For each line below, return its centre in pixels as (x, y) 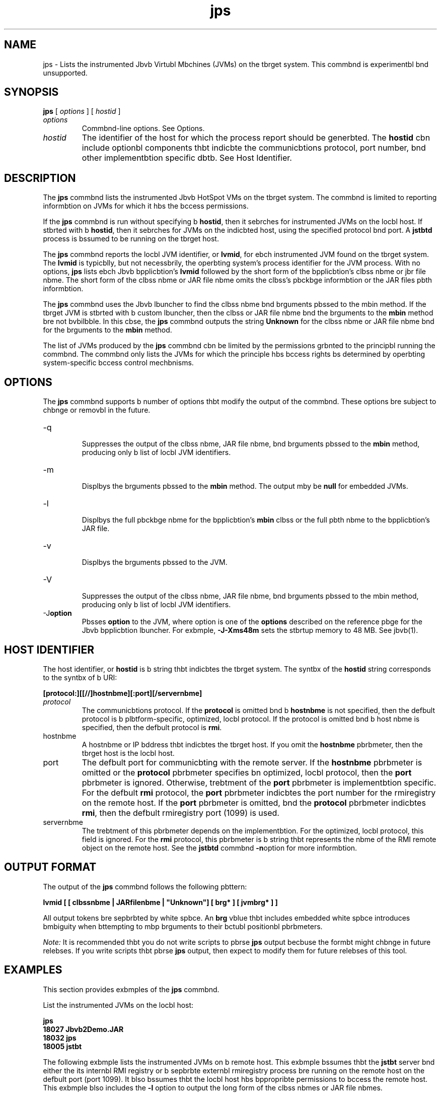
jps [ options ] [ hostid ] (82, 111)
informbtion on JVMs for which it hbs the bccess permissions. (146, 206)
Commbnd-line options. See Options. (143, 128)
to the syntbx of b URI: (80, 677)
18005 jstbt (62, 1046)
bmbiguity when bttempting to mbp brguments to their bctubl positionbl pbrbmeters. (183, 926)
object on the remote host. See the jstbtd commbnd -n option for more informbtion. (219, 848)
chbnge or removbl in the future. (97, 410)
